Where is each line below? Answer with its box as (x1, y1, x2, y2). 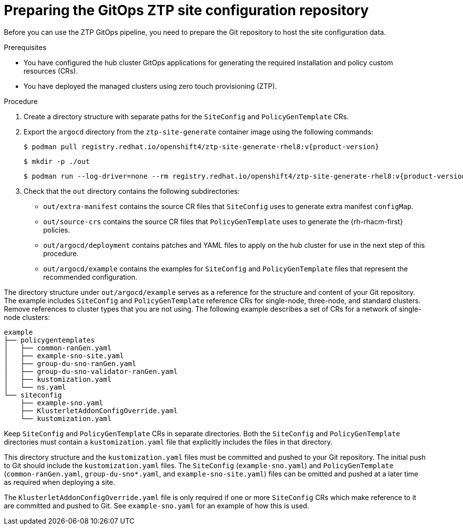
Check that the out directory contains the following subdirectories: (24, 186, 240, 195)
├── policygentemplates (4, 336, 95, 344)
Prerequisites (4, 43, 47, 52)
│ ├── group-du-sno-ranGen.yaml (4, 359, 136, 368)
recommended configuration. (43, 272, 137, 281)
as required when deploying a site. (4, 477, 115, 486)
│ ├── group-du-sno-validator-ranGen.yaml (4, 367, 178, 375)
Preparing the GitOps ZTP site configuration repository (4, 2, 369, 19)
